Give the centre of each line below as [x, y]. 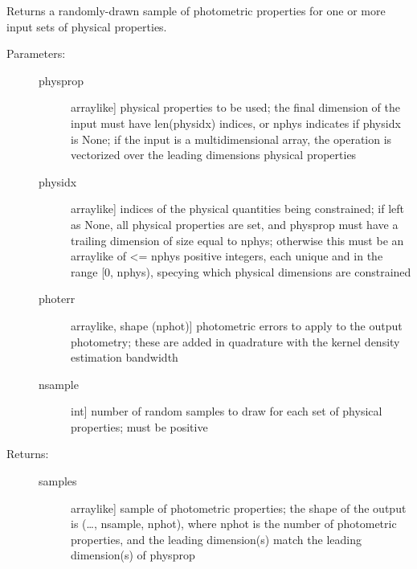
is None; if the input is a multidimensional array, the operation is [231, 139]
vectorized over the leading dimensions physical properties [214, 155]
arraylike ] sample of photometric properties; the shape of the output [239, 508]
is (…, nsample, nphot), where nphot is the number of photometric [234, 524]
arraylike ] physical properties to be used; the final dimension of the [236, 107]
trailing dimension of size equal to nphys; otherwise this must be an [237, 240]
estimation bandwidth [125, 357]
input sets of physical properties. [87, 26]
